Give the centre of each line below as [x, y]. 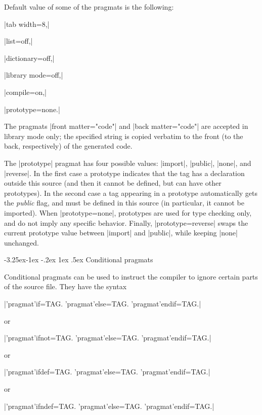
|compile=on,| [26, 92]
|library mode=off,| [34, 75]
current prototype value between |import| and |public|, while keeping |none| [121, 233]
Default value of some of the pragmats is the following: [89, 7]
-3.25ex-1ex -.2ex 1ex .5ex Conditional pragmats [79, 260]
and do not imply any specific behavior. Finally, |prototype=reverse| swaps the [126, 222]
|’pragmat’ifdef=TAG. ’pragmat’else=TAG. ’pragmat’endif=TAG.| [107, 372]
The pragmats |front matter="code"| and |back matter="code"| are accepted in [126, 126]
